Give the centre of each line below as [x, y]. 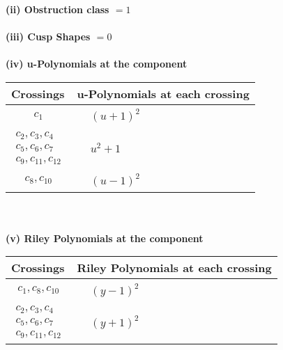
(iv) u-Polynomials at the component [97, 64]
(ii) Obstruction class [58, 9]
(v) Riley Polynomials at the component [105, 238]
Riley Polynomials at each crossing [174, 268]
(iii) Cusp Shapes [48, 37]
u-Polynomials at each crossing [163, 93]
